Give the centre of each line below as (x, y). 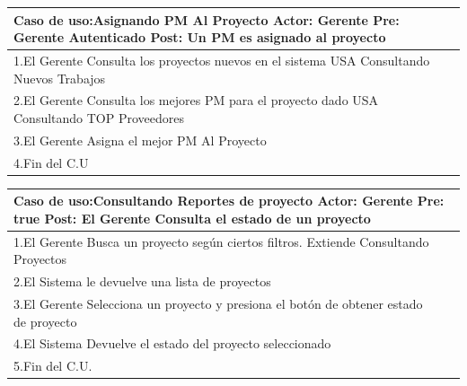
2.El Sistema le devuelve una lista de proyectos (142, 281)
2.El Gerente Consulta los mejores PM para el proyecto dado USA (196, 100)
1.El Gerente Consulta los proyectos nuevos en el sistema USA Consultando (222, 60)
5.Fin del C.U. (53, 366)
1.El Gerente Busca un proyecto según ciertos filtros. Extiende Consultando (221, 241)
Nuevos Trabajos (60, 78)
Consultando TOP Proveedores (99, 117)
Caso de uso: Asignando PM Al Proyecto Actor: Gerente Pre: (207, 19)
